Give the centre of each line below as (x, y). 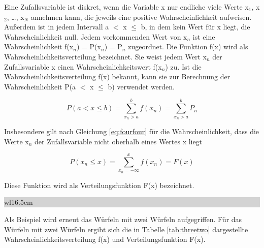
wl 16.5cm (19, 202)
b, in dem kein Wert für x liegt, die (195, 27)
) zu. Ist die (183, 66)
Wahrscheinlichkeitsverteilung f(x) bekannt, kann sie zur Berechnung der (117, 76)
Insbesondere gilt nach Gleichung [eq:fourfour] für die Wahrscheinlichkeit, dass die (132, 131)
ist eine (204, 36)
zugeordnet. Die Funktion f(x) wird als (188, 46)
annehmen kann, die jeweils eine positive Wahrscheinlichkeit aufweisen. (141, 17)
